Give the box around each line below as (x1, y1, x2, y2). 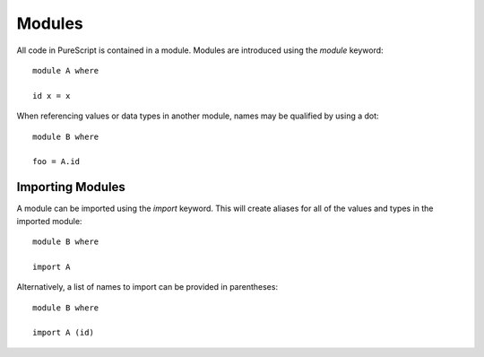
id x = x (32, 91, 71, 100)
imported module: (16, 215, 82, 226)
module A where (32, 65, 99, 75)
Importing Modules (16, 179, 125, 195)
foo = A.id (32, 157, 81, 167)
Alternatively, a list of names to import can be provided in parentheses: (16, 282, 278, 292)
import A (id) (32, 327, 94, 338)
